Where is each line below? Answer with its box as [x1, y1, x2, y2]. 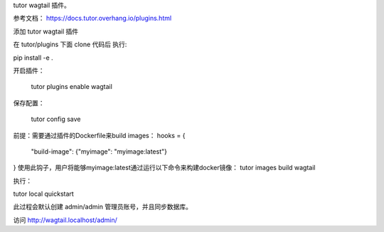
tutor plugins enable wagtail [31, 83, 113, 91]
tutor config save [31, 115, 81, 124]
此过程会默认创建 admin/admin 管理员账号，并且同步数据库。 [13, 203, 192, 211]
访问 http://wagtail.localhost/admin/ [13, 216, 117, 224]
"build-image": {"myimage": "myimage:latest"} [31, 147, 167, 156]
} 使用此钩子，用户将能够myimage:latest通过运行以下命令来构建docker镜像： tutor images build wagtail [13, 164, 316, 172]
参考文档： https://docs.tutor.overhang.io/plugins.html [13, 14, 172, 23]
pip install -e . [13, 53, 53, 62]
